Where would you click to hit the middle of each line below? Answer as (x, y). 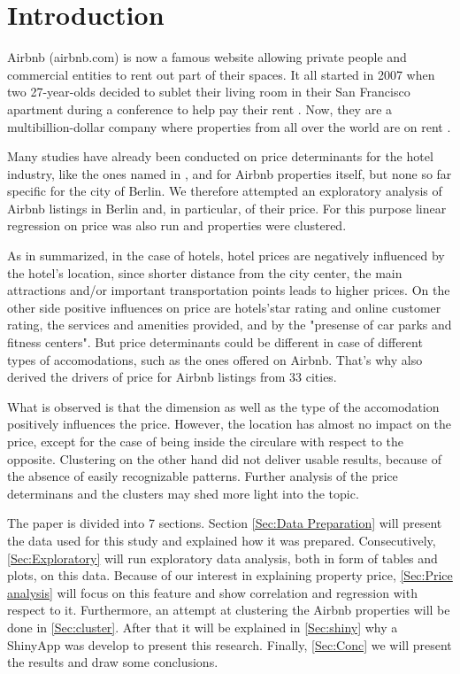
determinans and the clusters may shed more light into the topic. (183, 493)
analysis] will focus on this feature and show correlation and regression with (212, 592)
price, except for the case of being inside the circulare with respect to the (205, 441)
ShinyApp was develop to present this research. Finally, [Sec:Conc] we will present (230, 644)
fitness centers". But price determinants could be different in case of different (215, 342)
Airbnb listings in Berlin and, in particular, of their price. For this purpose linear (227, 208)
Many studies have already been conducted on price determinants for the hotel (220, 156)
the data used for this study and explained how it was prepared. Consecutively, (222, 540)
